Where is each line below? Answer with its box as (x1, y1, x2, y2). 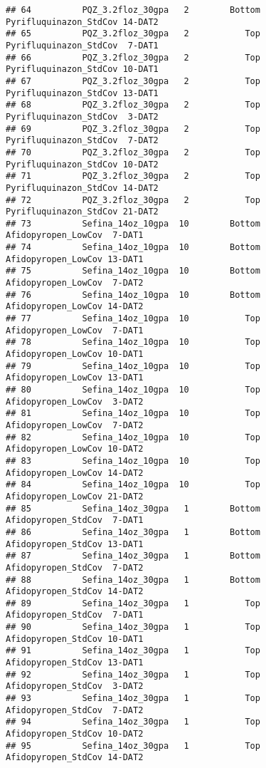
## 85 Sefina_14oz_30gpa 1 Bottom (6, 503, 260, 514)
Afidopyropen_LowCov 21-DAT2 (6, 491, 144, 502)
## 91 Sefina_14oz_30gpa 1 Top (6, 645, 260, 656)
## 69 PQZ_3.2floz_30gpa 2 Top (6, 123, 260, 134)
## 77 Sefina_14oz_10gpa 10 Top (6, 313, 260, 324)
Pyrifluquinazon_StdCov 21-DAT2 (6, 207, 159, 217)
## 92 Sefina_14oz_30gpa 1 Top (6, 669, 260, 680)
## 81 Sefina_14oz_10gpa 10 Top (6, 408, 260, 419)
